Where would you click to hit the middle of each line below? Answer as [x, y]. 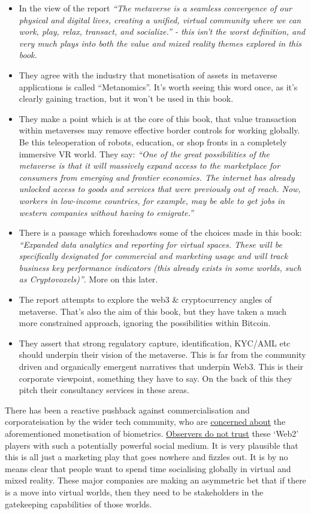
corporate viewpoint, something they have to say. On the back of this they [155, 378]
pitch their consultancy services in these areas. [104, 390]
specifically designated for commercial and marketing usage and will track [153, 256]
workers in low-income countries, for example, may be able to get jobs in [152, 200]
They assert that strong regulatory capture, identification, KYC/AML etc [155, 343]
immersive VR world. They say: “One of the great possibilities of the [144, 153]
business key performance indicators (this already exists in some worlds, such [160, 267]
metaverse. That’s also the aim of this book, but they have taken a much [153, 311]
